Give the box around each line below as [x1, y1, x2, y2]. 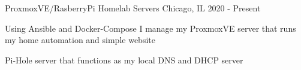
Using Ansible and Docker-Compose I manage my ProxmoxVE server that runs [5, 22, 296, 34]
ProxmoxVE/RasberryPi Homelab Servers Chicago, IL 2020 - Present [5, 2, 261, 14]
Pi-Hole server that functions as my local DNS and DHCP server [5, 53, 243, 66]
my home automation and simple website [5, 34, 155, 46]
